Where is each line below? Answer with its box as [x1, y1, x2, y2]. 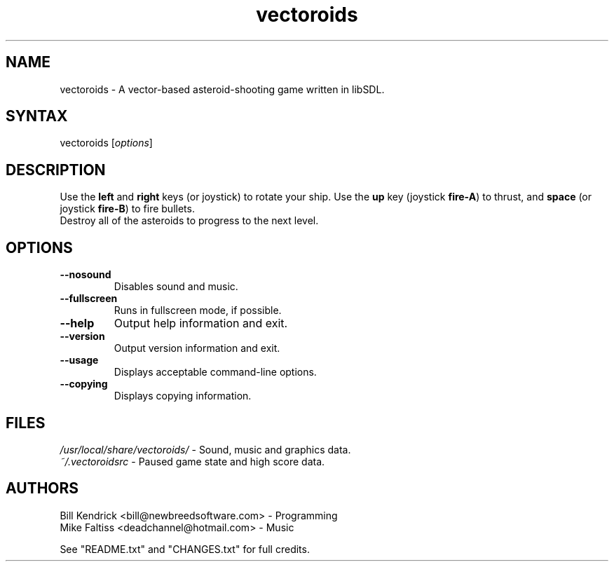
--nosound [60, 268, 111, 281]
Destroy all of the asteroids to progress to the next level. [60, 214, 319, 227]
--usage [60, 354, 99, 367]
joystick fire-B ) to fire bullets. [60, 203, 195, 215]
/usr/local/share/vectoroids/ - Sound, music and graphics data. [60, 443, 351, 456]
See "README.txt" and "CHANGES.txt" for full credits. [60, 542, 310, 555]
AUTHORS [6, 479, 79, 498]
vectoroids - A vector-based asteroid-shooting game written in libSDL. [60, 83, 385, 95]
